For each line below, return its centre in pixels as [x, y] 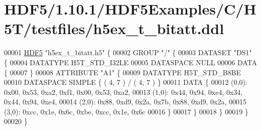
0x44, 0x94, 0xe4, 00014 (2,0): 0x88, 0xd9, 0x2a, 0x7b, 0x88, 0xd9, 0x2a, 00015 [125, 102]
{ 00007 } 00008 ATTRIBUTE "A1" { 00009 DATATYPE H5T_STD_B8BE [123, 72]
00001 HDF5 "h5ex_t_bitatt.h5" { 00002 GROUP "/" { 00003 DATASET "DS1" [128, 52]
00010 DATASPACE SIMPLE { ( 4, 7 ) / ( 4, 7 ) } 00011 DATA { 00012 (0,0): [126, 82]
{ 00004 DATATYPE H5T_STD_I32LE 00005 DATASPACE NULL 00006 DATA [131, 62]
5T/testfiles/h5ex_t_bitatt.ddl [114, 28]
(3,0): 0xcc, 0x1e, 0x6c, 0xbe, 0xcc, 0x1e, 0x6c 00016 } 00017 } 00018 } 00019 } [126, 111]
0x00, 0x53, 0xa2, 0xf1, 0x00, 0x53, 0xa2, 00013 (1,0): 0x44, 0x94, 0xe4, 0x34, [123, 92]
